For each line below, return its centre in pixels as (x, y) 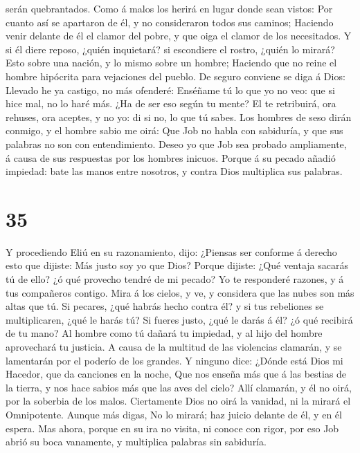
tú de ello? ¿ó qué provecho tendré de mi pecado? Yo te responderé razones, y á (175, 279)
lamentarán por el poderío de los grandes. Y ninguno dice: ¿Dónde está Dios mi (174, 360)
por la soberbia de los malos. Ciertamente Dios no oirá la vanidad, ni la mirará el (178, 401)
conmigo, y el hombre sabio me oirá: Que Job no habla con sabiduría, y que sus (174, 130)
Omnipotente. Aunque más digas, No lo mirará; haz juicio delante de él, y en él (174, 414)
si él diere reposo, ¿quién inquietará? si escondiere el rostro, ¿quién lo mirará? (170, 49)
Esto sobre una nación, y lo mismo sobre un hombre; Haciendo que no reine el (171, 63)
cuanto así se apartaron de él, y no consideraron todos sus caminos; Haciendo (170, 22)
